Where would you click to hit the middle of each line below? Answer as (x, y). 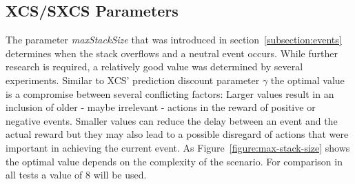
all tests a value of (44, 175)
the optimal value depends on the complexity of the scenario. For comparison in (174, 161)
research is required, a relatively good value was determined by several (154, 67)
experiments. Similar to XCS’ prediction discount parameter (133, 80)
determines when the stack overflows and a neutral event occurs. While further (172, 53)
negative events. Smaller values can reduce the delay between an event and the (172, 120)
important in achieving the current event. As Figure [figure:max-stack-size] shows (178, 147)
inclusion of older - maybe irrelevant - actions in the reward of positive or (161, 107)
